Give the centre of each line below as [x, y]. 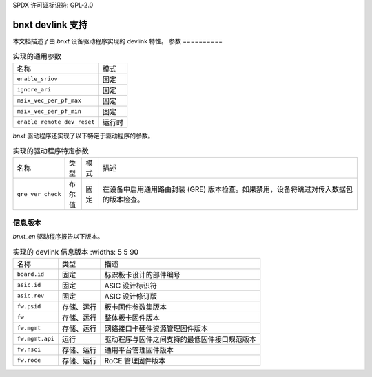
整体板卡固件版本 [132, 318]
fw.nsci [29, 350]
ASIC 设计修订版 [131, 296]
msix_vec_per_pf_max [49, 101]
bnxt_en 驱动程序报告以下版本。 [58, 237]
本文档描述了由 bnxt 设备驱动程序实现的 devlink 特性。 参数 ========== [118, 41]
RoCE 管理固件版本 [135, 360]
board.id [31, 274]
